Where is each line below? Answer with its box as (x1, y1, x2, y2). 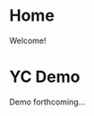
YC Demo (9, 67, 81, 87)
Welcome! (9, 35, 47, 46)
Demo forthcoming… (9, 96, 86, 107)
